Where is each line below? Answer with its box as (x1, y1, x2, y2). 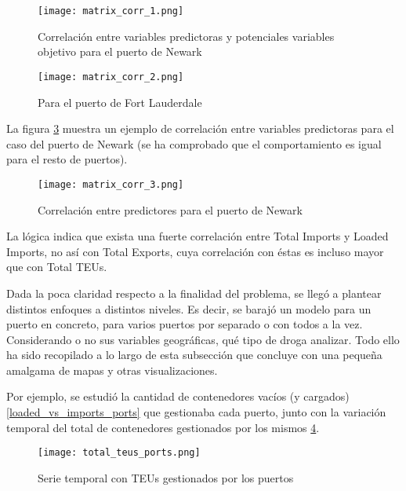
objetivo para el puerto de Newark (38, 43, 202, 60)
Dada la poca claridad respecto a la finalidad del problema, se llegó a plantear (6, 284, 382, 301)
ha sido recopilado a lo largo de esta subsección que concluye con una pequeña (6, 346, 382, 363)
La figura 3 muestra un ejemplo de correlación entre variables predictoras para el (6, 120, 394, 137)
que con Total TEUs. (6, 258, 107, 275)
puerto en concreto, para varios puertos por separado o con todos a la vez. (6, 316, 363, 332)
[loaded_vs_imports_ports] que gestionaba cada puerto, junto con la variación (6, 404, 386, 420)
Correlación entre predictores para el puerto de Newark (38, 201, 303, 218)
